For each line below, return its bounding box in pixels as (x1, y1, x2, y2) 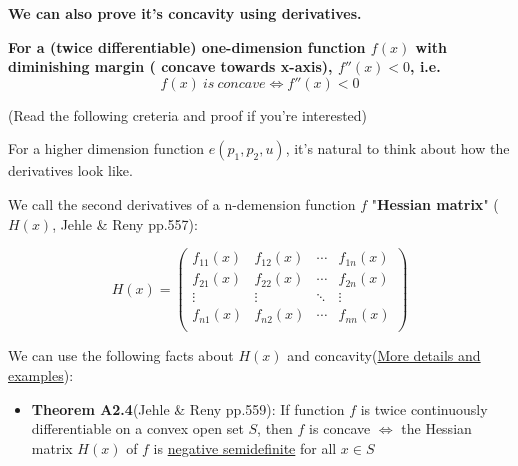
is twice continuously (360, 398, 488, 419)
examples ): (8, 364, 74, 385)
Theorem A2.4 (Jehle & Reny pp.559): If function (31, 398, 345, 419)
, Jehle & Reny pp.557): (52, 213, 198, 234)
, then (257, 418, 293, 439)
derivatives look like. (8, 160, 133, 181)
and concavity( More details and (287, 345, 481, 366)
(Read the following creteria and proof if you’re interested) (8, 104, 368, 125)
